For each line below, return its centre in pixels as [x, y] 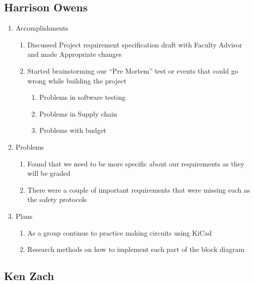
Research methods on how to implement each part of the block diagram [136, 249]
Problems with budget [73, 130]
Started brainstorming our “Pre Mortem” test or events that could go [133, 70]
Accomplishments [42, 28]
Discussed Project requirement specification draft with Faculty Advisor [135, 44]
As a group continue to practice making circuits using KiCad [120, 232]
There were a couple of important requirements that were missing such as [139, 189]
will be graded [49, 173]
